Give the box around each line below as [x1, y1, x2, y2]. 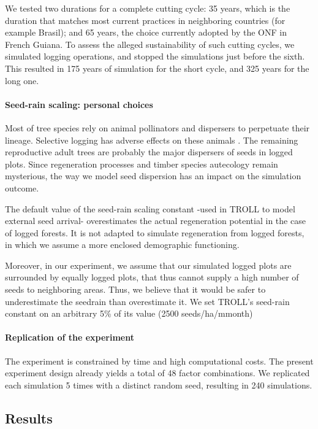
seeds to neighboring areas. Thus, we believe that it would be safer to [5, 283, 266, 296]
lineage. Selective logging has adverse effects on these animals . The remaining [5, 133, 298, 146]
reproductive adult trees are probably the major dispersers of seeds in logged [5, 145, 293, 158]
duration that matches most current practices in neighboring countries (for [5, 14, 286, 26]
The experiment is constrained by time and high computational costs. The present [5, 354, 314, 367]
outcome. [5, 181, 39, 194]
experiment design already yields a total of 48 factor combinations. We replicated [5, 366, 310, 379]
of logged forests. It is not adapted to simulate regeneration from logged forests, [5, 226, 305, 239]
